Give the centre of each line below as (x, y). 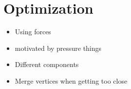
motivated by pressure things (58, 48)
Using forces (33, 32)
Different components (47, 64)
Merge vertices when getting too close (71, 80)
